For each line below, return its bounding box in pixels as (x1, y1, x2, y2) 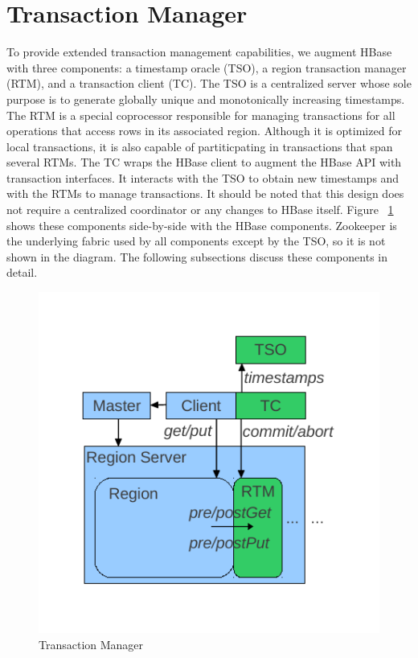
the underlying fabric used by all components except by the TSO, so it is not (6, 232, 386, 249)
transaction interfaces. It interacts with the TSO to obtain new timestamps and (6, 169, 400, 186)
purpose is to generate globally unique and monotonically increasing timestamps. (6, 90, 405, 107)
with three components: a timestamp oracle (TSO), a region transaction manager (6, 59, 407, 76)
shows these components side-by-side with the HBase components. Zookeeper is (6, 216, 397, 233)
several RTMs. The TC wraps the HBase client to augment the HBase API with (6, 154, 402, 171)
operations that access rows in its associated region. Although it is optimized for (6, 122, 402, 139)
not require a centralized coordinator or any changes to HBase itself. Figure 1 (6, 201, 394, 218)
